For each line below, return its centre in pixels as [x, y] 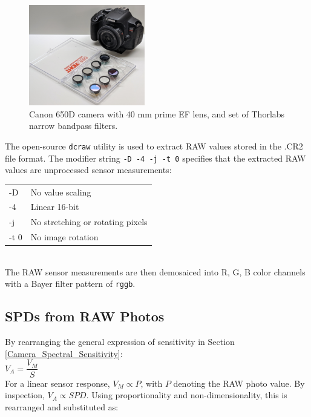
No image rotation [64, 237]
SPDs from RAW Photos [85, 316]
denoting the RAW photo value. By [239, 383]
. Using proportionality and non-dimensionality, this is [187, 395]
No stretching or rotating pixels [89, 222]
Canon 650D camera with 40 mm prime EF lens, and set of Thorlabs [157, 113]
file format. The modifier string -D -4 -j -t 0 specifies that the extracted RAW [155, 158]
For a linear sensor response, [57, 383]
